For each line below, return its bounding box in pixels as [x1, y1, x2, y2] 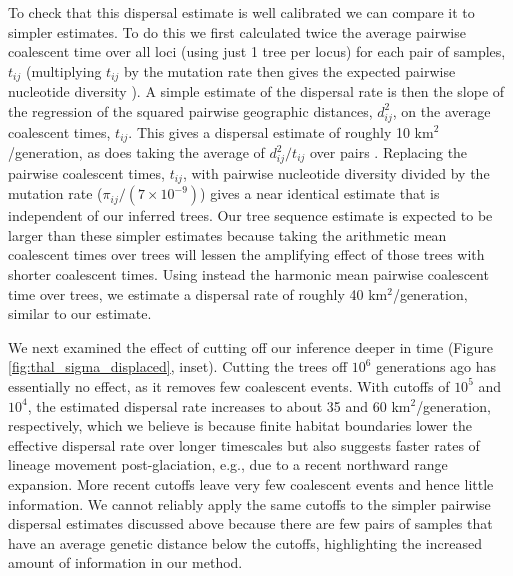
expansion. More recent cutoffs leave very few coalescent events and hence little [8, 473, 494, 494]
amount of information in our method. [8, 552, 243, 573]
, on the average [392, 100, 491, 121]
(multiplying [25, 60, 102, 81]
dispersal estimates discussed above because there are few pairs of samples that [8, 513, 493, 534]
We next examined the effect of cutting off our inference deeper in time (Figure [8, 336, 493, 357]
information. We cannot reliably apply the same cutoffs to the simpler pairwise [8, 493, 491, 514]
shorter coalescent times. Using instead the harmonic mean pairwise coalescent [8, 263, 489, 284]
